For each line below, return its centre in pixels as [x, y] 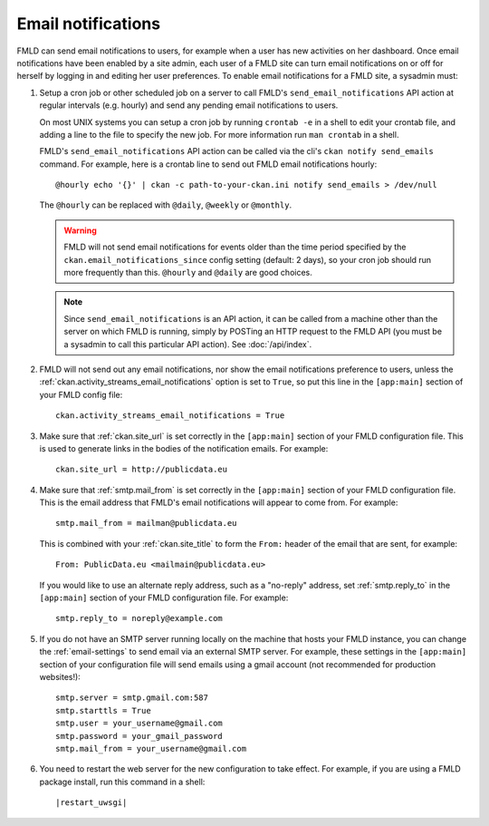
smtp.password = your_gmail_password [139, 736]
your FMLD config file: [81, 394]
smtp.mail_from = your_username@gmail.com [151, 748]
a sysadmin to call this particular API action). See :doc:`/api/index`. [188, 344]
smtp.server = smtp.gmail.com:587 [132, 698]
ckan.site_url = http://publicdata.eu [142, 470]
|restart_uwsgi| [91, 803]
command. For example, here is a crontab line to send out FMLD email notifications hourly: [208, 164]
